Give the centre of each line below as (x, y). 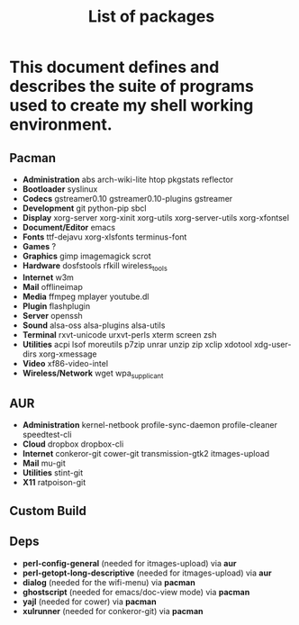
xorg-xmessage (68, 354)
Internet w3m (48, 277)
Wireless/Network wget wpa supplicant (93, 374)
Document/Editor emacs (68, 227)
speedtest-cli (47, 435)
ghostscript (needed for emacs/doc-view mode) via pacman (136, 592)
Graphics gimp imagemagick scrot (86, 256)
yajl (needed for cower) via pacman (89, 602)
